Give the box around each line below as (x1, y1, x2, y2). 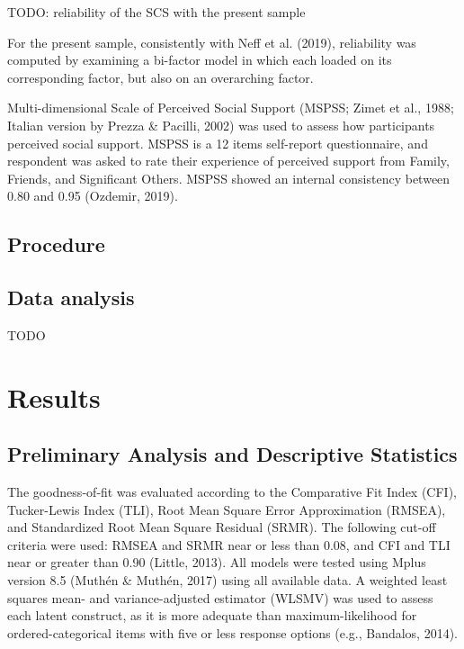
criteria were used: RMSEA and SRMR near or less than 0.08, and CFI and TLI (7, 535, 451, 554)
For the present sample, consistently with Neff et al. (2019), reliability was (7, 32, 416, 51)
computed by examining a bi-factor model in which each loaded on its (7, 50, 392, 69)
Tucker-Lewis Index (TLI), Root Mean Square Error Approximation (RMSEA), (7, 500, 446, 518)
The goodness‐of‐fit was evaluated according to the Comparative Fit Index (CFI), (7, 482, 458, 501)
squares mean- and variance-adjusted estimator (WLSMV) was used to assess (7, 588, 433, 607)
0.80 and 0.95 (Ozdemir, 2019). (7, 186, 178, 205)
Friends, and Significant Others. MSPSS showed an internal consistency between (7, 168, 451, 187)
